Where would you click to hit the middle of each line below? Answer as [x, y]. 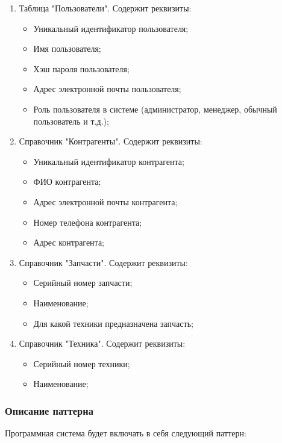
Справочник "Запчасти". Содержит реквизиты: [103, 262]
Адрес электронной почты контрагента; [105, 201]
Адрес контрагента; [69, 242]
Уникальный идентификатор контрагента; [109, 161]
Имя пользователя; [67, 48]
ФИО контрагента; [67, 181]
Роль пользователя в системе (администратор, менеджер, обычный [155, 109]
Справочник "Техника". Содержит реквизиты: [102, 343]
